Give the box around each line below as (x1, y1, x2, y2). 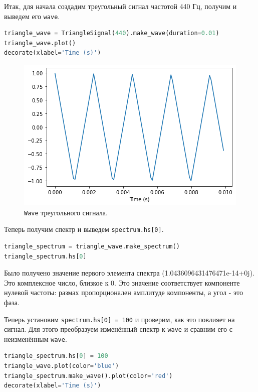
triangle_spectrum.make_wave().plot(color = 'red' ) (4, 372, 173, 379)
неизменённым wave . (4, 333, 67, 344)
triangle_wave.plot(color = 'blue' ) (4, 362, 119, 370)
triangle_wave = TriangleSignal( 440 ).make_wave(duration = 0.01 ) (4, 30, 219, 37)
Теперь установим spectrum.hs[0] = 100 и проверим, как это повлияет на (4, 314, 235, 324)
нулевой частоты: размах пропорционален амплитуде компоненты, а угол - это (4, 287, 243, 298)
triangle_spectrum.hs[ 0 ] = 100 (4, 352, 108, 360)
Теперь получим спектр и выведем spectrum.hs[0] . (4, 224, 164, 234)
